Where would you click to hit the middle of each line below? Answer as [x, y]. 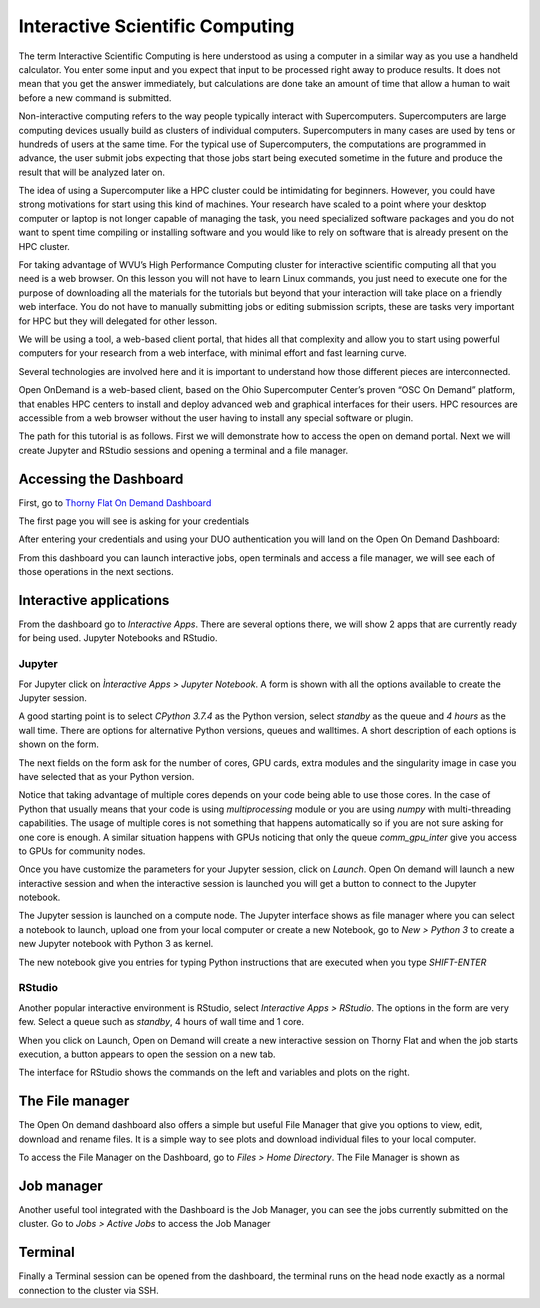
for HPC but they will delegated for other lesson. [118, 321]
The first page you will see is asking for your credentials [134, 521]
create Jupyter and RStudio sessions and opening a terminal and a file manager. [183, 450]
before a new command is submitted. [95, 97]
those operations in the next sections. [96, 572]
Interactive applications [94, 600]
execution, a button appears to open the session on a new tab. [147, 1054]
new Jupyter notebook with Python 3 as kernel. [116, 944]
